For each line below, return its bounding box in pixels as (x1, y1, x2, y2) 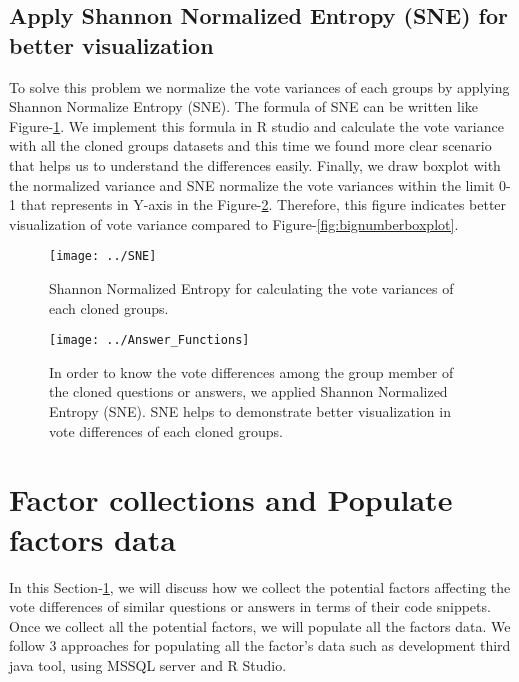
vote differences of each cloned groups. (49, 420, 283, 441)
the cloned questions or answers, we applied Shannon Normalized (49, 381, 448, 402)
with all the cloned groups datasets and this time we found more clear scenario (9, 135, 492, 156)
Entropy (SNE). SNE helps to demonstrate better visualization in (49, 401, 451, 422)
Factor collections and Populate (9, 479, 453, 520)
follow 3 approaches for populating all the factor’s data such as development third (9, 635, 511, 656)
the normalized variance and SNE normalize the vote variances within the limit (9, 174, 495, 195)
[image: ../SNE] (49, 249, 157, 264)
